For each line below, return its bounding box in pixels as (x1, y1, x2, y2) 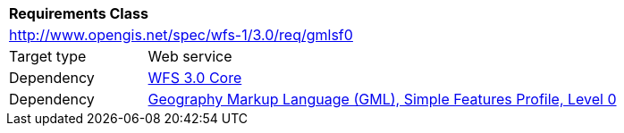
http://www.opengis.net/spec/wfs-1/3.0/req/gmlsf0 (9, 26, 353, 44)
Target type (9, 47, 87, 65)
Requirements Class (9, 4, 148, 22)
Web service (148, 47, 232, 65)
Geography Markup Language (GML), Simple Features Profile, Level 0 (148, 90, 617, 108)
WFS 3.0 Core (148, 69, 242, 87)
